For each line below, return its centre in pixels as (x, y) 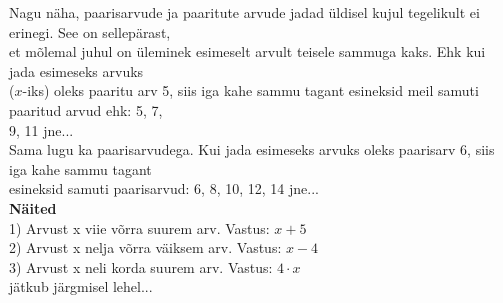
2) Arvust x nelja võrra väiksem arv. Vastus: (145, 247)
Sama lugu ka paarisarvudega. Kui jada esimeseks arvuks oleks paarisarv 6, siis (252, 149)
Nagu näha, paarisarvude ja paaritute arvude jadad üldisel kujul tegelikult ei (244, 12)
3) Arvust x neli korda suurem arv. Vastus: (141, 266)
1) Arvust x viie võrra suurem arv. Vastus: (139, 227)
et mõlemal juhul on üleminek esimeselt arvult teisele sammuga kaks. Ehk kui (247, 51)
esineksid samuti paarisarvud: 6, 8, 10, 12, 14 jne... (164, 188)
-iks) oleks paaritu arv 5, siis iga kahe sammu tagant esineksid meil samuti (250, 90)
